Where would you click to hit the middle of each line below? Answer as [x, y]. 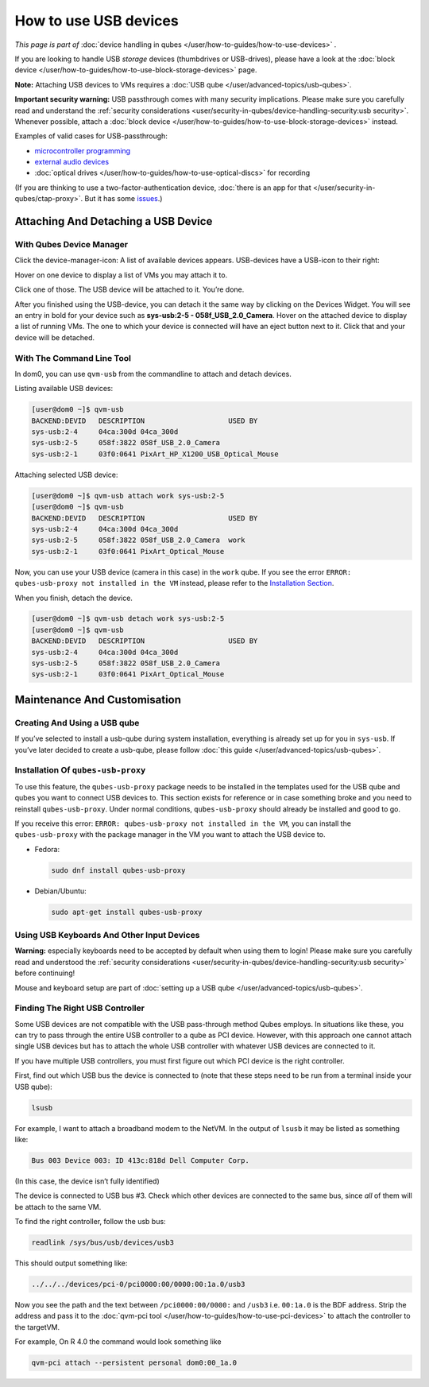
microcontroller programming [83, 150]
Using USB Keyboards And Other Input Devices [107, 935]
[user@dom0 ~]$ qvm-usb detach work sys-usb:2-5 [128, 619]
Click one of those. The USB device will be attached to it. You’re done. [129, 289]
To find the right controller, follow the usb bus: [90, 1222]
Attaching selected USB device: [66, 475]
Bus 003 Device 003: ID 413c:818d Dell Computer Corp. [140, 1160]
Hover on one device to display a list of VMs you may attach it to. [121, 275]
